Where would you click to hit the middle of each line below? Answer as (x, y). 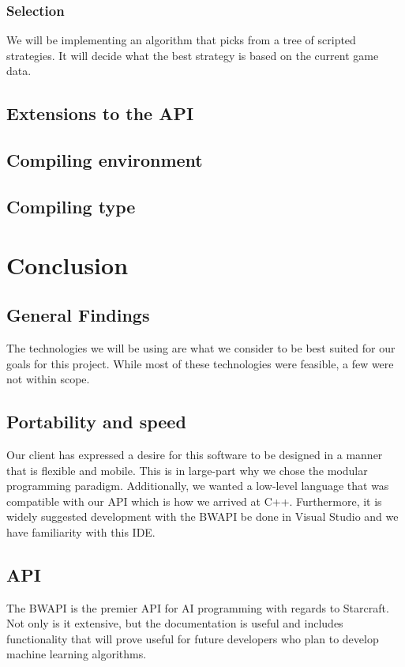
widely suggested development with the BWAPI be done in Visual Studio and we (202, 516)
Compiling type (71, 206)
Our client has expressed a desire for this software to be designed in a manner (195, 454)
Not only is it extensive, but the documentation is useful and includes (175, 623)
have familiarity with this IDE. (81, 531)
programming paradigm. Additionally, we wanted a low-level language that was (198, 486)
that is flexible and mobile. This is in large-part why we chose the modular (187, 470)
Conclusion (67, 264)
